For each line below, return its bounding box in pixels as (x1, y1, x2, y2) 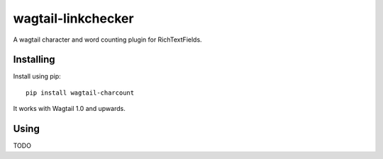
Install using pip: (13, 72, 62, 81)
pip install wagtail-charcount (26, 88, 135, 97)
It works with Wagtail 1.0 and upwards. (13, 105, 126, 113)
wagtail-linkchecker (13, 11, 134, 26)
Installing (13, 54, 56, 66)
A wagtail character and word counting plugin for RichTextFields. (13, 35, 202, 44)
